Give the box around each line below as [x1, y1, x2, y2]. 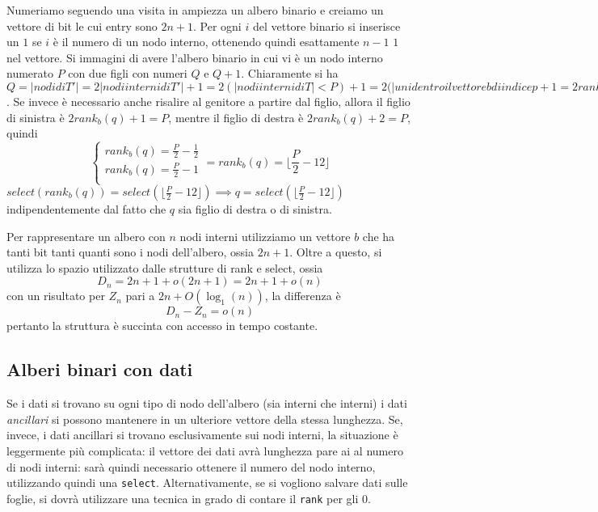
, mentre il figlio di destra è [168, 108, 304, 125]
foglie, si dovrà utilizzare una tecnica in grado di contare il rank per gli [6, 489, 359, 506]
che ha [362, 227, 395, 244]
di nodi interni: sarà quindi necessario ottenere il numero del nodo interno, [6, 458, 376, 475]
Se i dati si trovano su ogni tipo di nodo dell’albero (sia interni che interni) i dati [6, 395, 407, 412]
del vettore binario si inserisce [252, 17, 401, 34]
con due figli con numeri [68, 65, 187, 82]
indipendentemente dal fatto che [6, 201, 166, 218]
